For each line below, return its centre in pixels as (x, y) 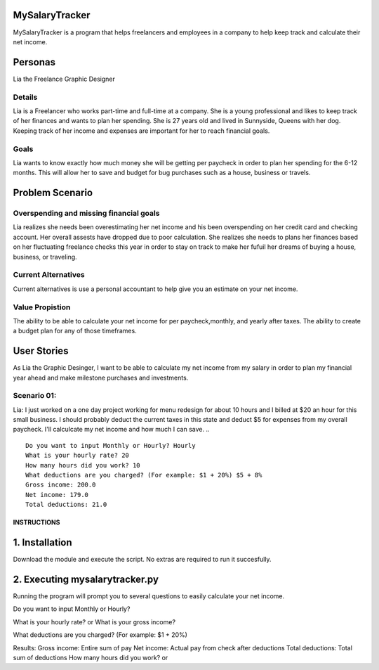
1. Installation (43, 542)
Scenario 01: (35, 396)
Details (25, 97)
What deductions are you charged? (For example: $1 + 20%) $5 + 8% (144, 475)
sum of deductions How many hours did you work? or (91, 657)
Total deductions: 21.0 (66, 505)
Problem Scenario (53, 193)
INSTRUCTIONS (36, 522)
